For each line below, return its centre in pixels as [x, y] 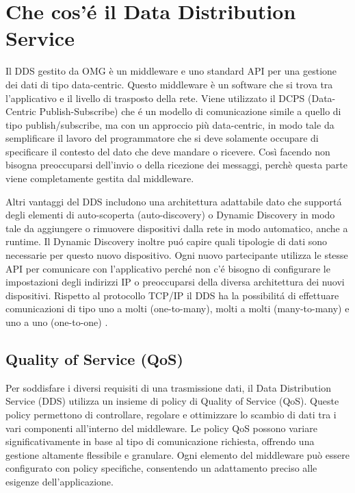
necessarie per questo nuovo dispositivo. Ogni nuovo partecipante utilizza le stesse [177, 255]
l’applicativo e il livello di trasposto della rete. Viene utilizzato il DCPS [155, 98]
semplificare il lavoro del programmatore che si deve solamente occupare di [162, 138]
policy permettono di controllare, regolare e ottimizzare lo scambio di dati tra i [171, 414]
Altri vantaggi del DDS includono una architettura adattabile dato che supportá [174, 201]
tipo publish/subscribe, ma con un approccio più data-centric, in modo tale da [170, 124]
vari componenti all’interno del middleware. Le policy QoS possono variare [161, 428]
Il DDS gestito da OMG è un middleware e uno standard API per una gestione [171, 71]
